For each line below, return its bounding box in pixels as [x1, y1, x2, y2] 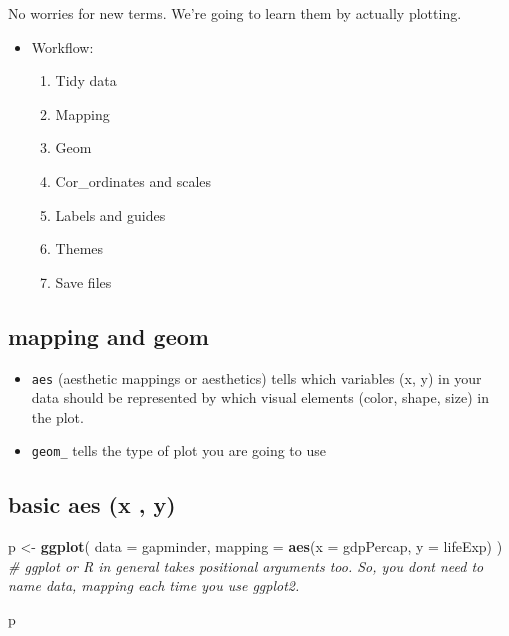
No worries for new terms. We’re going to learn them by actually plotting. [8, 3, 462, 23]
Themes [55, 238, 104, 259]
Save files [55, 271, 112, 292]
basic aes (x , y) [8, 489, 176, 520]
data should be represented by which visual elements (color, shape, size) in [31, 387, 489, 408]
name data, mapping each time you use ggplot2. [8, 575, 300, 596]
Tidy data [55, 70, 117, 91]
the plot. [31, 406, 84, 427]
